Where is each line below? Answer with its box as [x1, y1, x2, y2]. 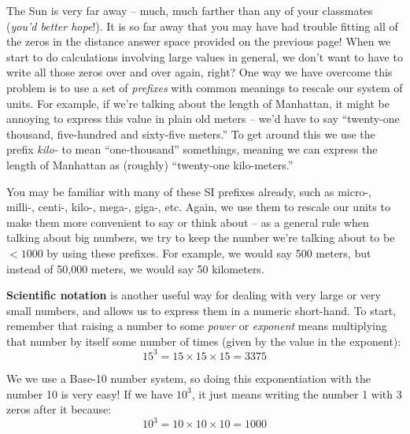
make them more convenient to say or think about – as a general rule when [6, 213, 369, 230]
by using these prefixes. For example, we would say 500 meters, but [46, 244, 371, 261]
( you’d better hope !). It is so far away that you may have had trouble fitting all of [6, 17, 398, 34]
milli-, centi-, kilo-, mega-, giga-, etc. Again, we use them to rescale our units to [6, 198, 390, 215]
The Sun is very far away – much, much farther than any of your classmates [6, 2, 373, 18]
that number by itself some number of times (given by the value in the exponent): [6, 332, 401, 349]
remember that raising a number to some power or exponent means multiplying [6, 317, 387, 334]
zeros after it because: [6, 401, 112, 417]
